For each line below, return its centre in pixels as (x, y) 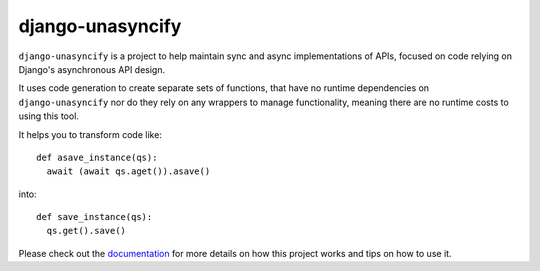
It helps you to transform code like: (90, 134)
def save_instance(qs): (94, 217)
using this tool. (49, 116)
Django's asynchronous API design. (92, 69)
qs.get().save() (86, 231)
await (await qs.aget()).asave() (128, 171)
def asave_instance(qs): (97, 157)
